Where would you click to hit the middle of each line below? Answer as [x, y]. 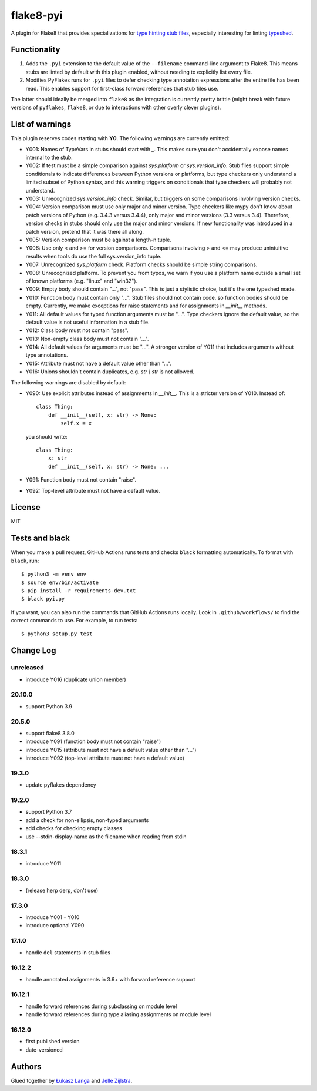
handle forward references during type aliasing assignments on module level [118, 1014]
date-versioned [44, 1049]
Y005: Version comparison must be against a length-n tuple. [98, 240]
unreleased [27, 668]
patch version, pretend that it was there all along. [85, 231]
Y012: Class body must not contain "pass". [77, 330]
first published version [53, 1042]
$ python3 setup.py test [57, 634]
